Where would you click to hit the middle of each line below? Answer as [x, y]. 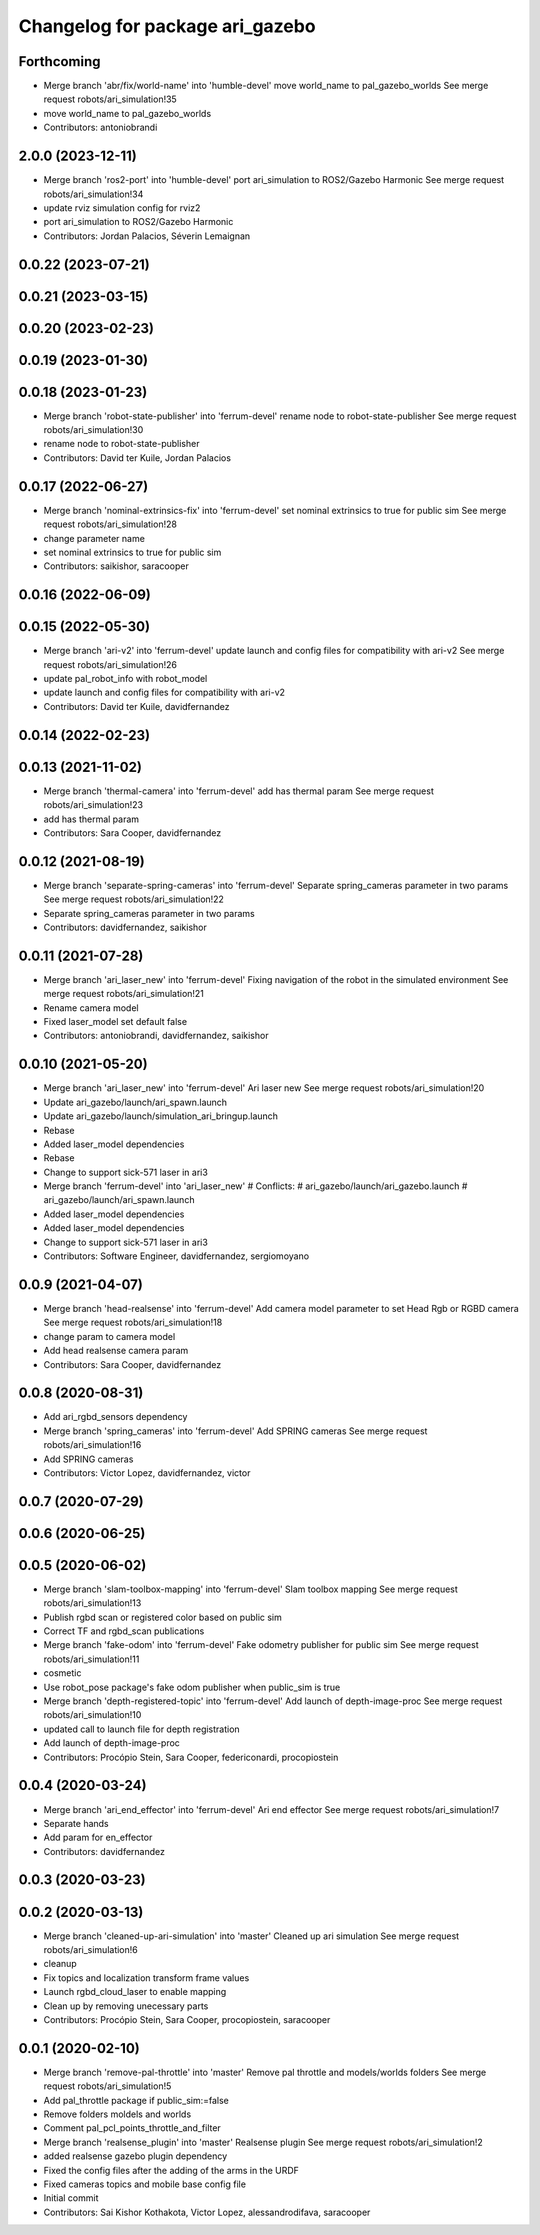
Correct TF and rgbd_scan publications [124, 1631]
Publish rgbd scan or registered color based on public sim [162, 1617]
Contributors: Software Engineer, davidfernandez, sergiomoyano [176, 1256]
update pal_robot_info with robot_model [125, 679]
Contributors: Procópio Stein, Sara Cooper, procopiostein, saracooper [187, 2019]
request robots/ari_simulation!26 [110, 664]
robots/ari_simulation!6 [91, 1949]
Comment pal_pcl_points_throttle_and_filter [132, 2128]
